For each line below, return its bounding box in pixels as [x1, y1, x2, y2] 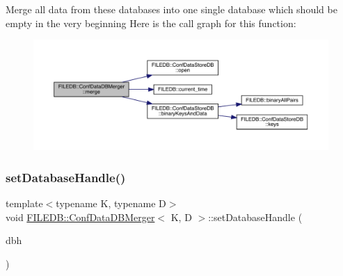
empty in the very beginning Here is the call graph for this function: [6, 15, 296, 30]
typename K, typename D [56, 196, 166, 210]
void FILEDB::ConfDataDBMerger [6, 209, 155, 224]
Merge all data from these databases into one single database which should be [6, 2, 337, 16]
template [6, 196, 43, 210]
